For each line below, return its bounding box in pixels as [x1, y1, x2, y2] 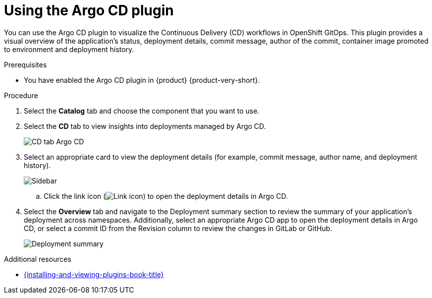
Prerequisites [4, 60, 47, 69]
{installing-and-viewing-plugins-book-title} [24, 270, 164, 279]
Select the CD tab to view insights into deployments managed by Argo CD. [24, 121, 266, 130]
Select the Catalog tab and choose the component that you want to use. [24, 106, 260, 115]
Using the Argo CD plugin [4, 2, 174, 19]
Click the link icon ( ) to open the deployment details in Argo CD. [44, 191, 288, 200]
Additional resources [4, 254, 71, 263]
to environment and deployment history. [4, 45, 134, 54]
